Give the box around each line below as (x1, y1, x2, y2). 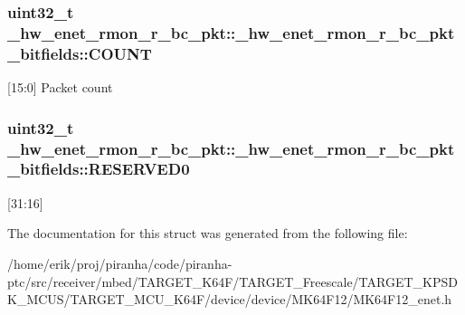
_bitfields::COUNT (7, 42, 152, 64)
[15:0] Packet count (7, 78, 113, 97)
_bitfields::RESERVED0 (7, 157, 190, 180)
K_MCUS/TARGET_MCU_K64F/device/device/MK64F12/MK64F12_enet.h (7, 290, 452, 309)
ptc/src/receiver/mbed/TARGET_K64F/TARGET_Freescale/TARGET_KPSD (7, 272, 458, 291)
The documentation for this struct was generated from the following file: (7, 224, 408, 243)
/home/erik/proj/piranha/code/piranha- (7, 253, 232, 272)
